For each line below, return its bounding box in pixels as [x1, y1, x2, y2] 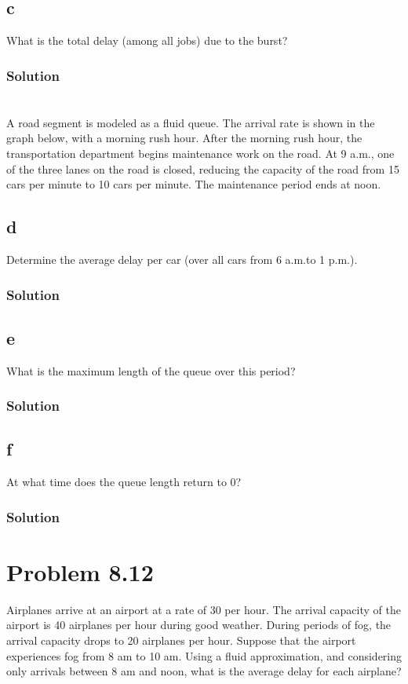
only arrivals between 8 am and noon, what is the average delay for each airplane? [6, 663, 402, 679]
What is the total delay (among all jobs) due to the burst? [6, 32, 288, 49]
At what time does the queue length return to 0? [6, 474, 242, 490]
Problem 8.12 [6, 555, 154, 587]
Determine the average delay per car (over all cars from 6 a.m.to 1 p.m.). [6, 251, 358, 267]
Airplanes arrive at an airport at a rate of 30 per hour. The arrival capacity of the [6, 601, 401, 617]
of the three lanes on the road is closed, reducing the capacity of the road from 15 [6, 160, 399, 177]
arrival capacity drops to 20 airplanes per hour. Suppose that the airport [6, 632, 356, 649]
